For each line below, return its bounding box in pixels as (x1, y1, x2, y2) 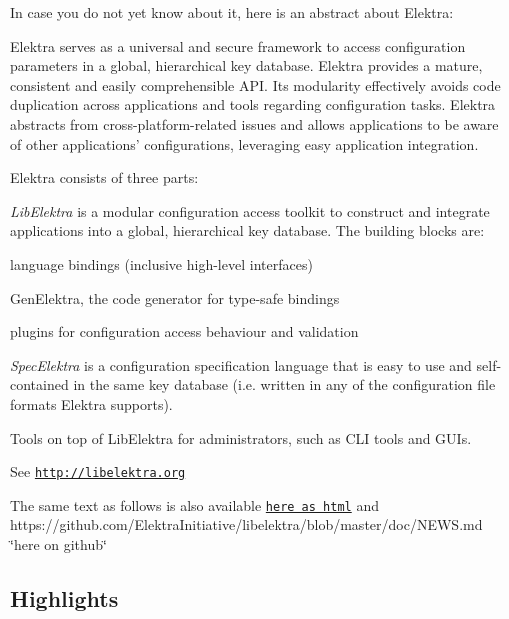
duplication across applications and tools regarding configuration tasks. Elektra (10, 94, 496, 115)
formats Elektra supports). (10, 393, 173, 414)
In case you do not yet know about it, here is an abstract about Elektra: (10, 2, 454, 22)
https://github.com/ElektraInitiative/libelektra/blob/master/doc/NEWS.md (10, 514, 483, 535)
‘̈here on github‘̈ (10, 534, 107, 554)
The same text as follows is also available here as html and (10, 494, 379, 515)
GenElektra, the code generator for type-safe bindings (10, 287, 340, 308)
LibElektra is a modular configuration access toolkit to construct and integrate (10, 200, 490, 221)
